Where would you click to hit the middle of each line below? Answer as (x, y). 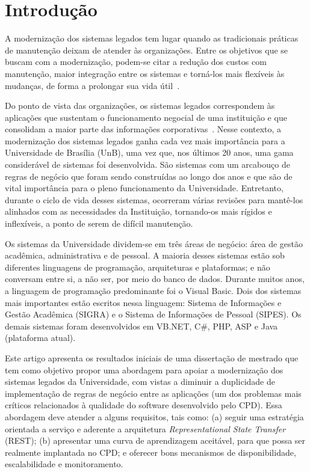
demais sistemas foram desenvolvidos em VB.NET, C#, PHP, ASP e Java (141, 326)
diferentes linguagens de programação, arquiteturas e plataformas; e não (138, 267)
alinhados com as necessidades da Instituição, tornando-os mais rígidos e (138, 211)
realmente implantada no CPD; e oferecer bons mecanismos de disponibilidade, (150, 452)
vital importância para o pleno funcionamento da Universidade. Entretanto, (144, 188)
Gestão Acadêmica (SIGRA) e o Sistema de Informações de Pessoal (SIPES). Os (153, 314)
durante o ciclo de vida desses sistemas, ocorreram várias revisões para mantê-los (154, 199)
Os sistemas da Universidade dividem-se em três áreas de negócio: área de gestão (154, 243)
